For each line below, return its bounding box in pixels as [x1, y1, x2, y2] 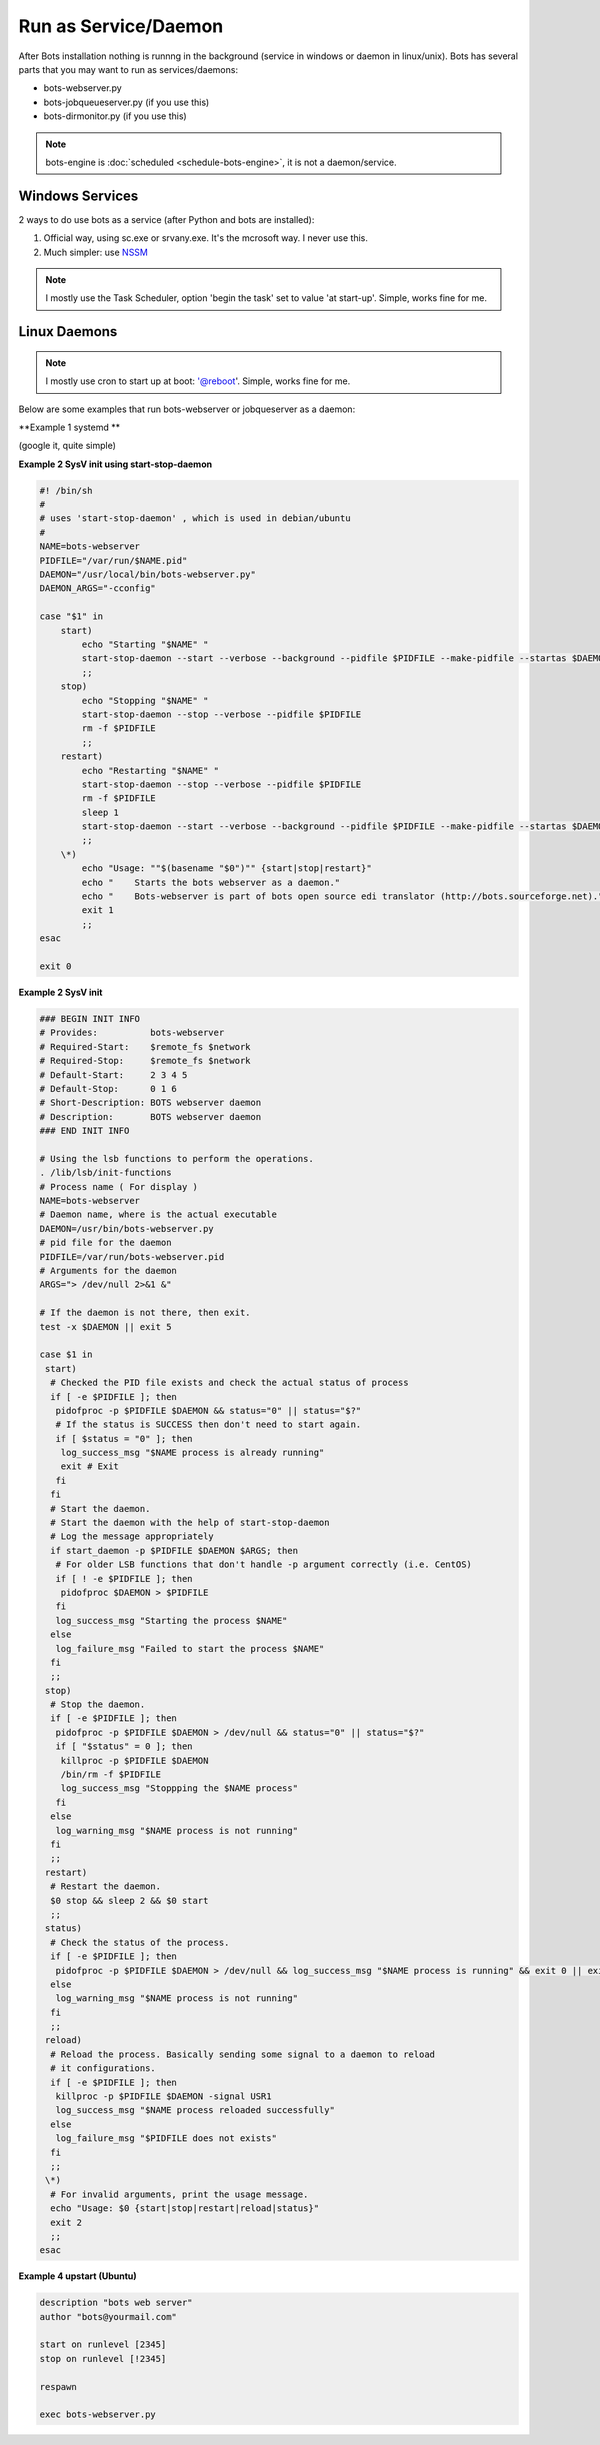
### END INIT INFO [39, 1125, 130, 1137]
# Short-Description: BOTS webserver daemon [39, 1097, 262, 1109]
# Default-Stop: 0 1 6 [39, 1083, 177, 1094]
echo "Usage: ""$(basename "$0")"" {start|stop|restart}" [81, 863, 372, 874]
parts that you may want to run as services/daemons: [18, 63, 239, 75]
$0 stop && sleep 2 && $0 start [50, 1895, 209, 1906]
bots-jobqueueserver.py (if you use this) [43, 96, 210, 108]
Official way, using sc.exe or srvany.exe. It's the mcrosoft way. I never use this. [43, 232, 369, 244]
